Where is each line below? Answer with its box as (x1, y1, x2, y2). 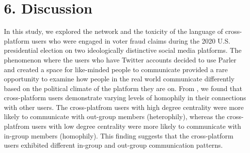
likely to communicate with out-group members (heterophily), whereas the (4, 111, 225, 122)
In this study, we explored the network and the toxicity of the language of (4, 26, 223, 36)
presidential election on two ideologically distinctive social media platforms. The (4, 45, 242, 55)
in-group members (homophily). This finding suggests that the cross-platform (4, 130, 234, 140)
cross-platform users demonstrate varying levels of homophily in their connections (4, 92, 246, 103)
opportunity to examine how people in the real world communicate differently (4, 74, 234, 84)
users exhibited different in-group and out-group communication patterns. (4, 140, 223, 150)
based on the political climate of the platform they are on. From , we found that (4, 83, 242, 93)
